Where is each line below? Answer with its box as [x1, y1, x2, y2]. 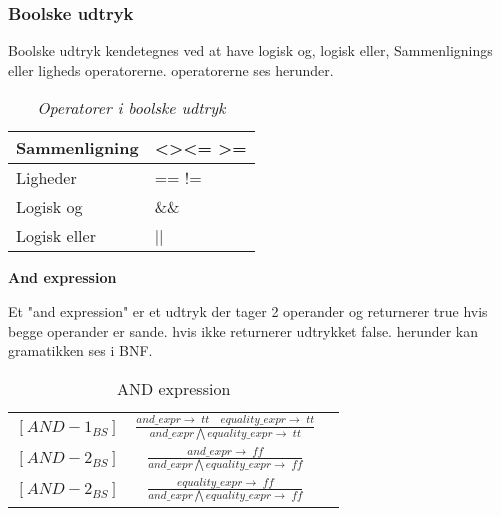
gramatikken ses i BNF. [8, 340, 153, 361]
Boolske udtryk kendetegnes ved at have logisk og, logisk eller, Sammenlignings [8, 40, 493, 61]
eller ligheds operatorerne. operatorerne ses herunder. [8, 59, 334, 80]
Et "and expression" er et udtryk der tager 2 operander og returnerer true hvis [8, 301, 488, 321]
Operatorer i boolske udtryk [37, 96, 226, 120]
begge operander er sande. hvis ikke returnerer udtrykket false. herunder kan [8, 320, 479, 341]
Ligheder [16, 166, 77, 190]
